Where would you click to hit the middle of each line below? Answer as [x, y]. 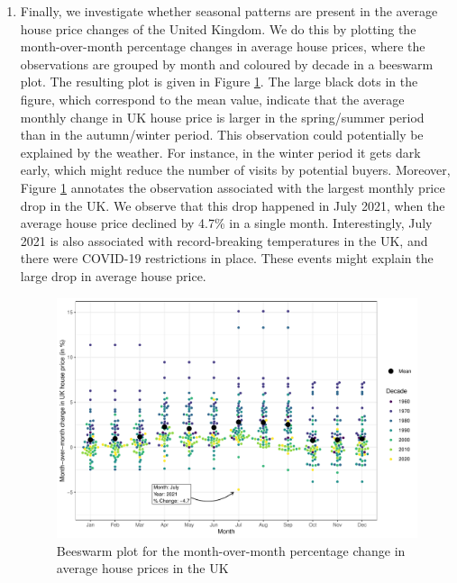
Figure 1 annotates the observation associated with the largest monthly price [233, 187]
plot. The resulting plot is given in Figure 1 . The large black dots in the [219, 82]
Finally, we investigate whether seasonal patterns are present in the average [229, 11]
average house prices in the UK [142, 568]
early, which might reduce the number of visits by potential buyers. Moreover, [235, 170]
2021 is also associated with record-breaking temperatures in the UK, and [224, 240]
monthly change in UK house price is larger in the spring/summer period [222, 117]
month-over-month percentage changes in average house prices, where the [223, 46]
